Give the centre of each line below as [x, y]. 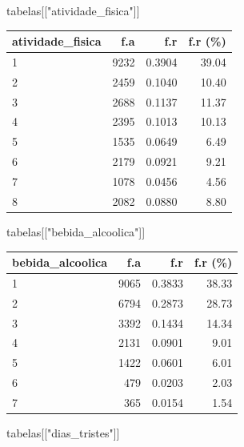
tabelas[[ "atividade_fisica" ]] [73, 10]
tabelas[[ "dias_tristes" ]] [63, 433]
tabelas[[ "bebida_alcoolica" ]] [76, 231]
